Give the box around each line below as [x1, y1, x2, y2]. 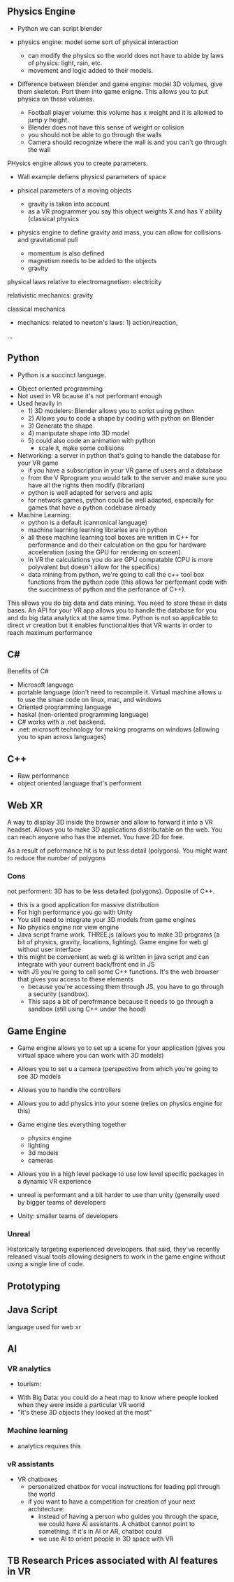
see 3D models [17, 1072, 61, 1081]
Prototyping [7, 1280, 61, 1292]
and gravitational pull [17, 235, 78, 244]
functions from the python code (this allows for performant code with [27, 577, 228, 586]
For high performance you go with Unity [17, 908, 133, 916]
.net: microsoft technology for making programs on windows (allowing [17, 725, 220, 734]
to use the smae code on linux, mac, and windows [17, 696, 162, 704]
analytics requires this [17, 1441, 82, 1450]
